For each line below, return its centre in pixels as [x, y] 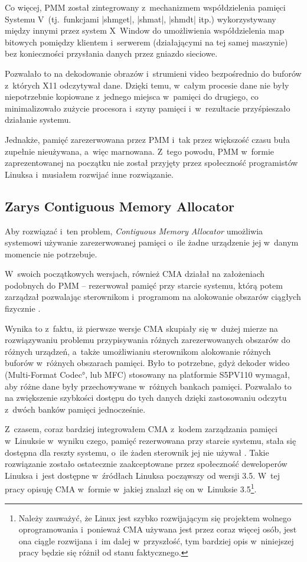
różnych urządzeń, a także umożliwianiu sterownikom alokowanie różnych [138, 351]
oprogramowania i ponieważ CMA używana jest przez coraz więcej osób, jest [158, 529]
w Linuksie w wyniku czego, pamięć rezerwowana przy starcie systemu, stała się [151, 441]
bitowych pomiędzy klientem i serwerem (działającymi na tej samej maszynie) [146, 42]
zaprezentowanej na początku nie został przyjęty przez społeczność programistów [151, 163]
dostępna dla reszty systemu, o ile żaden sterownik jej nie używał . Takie [137, 452]
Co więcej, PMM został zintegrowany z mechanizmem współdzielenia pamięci [145, 7]
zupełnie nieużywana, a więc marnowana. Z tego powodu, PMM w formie [140, 151]
